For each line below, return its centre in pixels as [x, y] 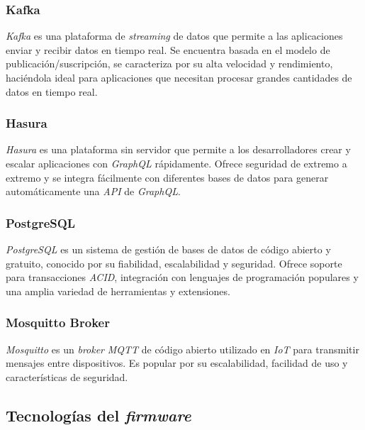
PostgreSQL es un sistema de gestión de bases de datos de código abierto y [168, 249]
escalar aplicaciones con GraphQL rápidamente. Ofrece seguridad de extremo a [176, 163]
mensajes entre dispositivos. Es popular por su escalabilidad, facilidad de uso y [177, 363]
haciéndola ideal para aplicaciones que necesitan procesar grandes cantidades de [179, 77]
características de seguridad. [67, 376]
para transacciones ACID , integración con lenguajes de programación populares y [182, 277]
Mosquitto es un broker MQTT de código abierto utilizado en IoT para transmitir [182, 349]
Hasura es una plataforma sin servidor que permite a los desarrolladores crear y [178, 149]
